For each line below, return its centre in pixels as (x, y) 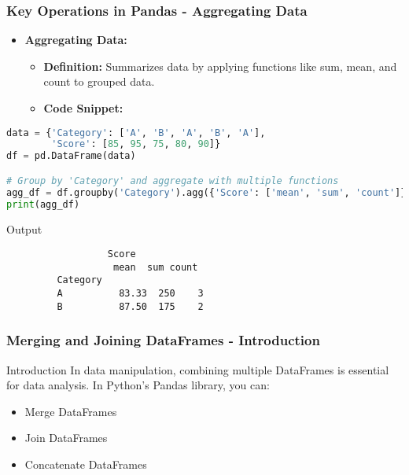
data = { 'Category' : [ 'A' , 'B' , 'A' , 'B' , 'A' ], (136, 133)
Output (24, 228)
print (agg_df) (43, 204)
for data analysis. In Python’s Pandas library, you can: (138, 385)
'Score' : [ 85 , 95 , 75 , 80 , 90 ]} (136, 144)
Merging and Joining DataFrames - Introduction (163, 340)
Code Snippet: (83, 108)
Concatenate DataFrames (86, 464)
